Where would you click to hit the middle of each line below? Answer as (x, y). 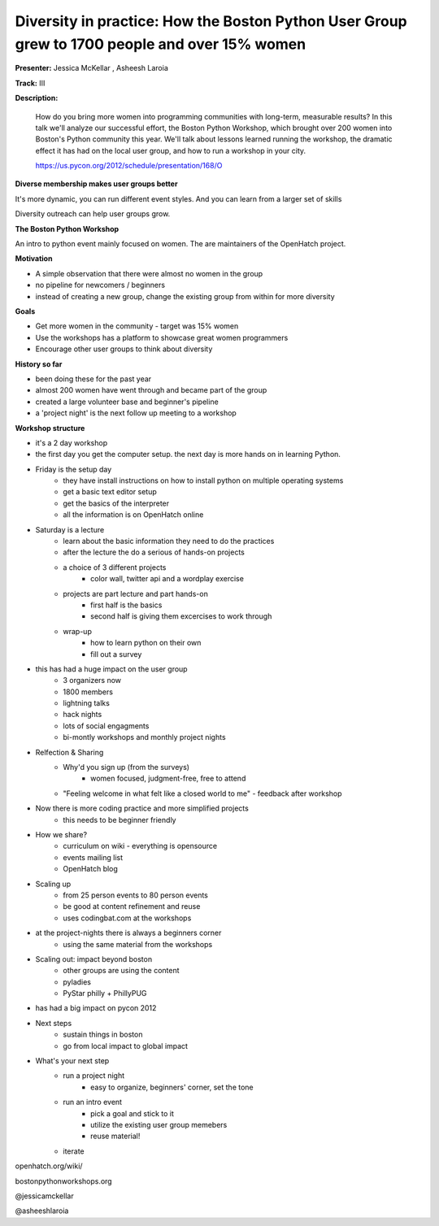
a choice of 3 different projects (115, 567)
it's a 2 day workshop (72, 442)
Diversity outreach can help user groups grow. (93, 214)
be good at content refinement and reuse (132, 906)
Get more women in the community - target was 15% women (137, 326)
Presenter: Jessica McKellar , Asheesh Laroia (91, 68)
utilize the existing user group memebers (159, 1124)
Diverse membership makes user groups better (96, 184)
